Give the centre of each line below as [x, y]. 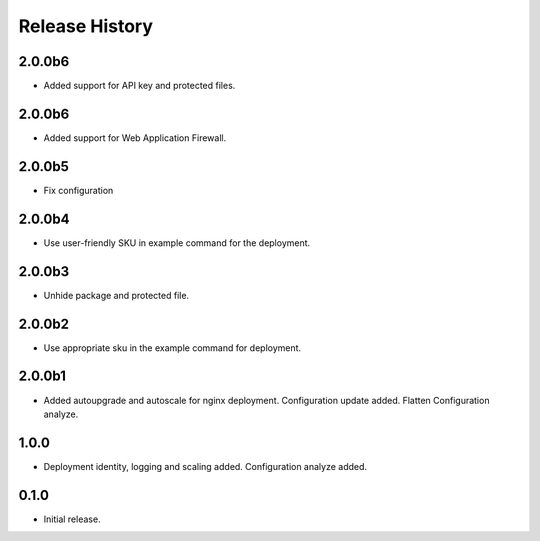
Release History [86, 26]
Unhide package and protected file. [116, 295]
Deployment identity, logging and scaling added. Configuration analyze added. [205, 466]
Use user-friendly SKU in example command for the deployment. [177, 242]
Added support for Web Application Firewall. [135, 137]
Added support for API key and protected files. [139, 86]
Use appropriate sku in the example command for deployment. [172, 347]
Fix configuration [78, 190]
